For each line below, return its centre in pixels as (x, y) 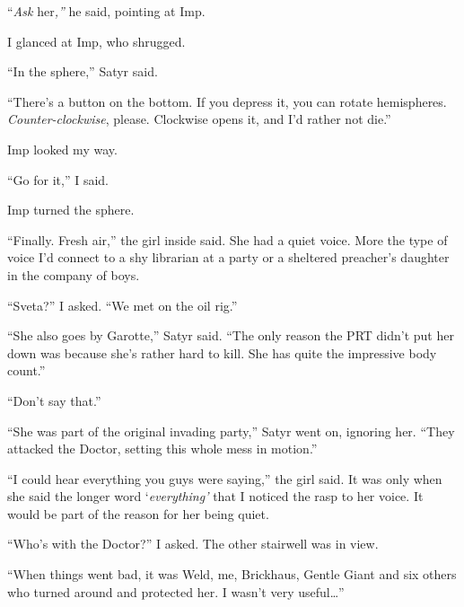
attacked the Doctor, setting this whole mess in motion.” (162, 449)
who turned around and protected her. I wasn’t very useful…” (176, 591)
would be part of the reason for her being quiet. (138, 513)
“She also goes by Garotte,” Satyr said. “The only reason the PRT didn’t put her (231, 335)
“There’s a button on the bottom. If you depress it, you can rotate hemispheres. (227, 101)
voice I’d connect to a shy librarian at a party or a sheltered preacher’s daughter (228, 257)
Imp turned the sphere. (71, 210)
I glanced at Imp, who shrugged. (96, 41)
